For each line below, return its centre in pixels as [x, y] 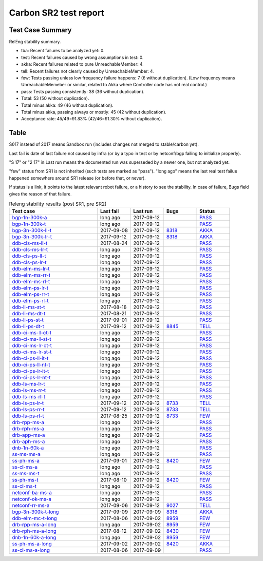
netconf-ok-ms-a [32, 499]
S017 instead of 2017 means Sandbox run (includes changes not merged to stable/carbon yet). [104, 144]
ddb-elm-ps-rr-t [30, 294]
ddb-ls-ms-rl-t [29, 397]
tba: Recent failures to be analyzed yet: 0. [63, 51]
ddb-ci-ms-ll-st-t [31, 339]
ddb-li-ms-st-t [28, 307]
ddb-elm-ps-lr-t [30, 288]
